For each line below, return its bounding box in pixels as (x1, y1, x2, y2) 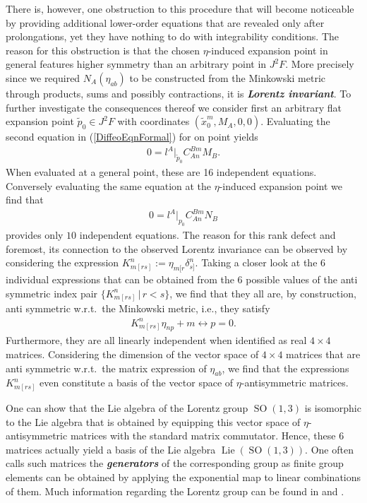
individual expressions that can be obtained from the (6, 272, 234, 287)
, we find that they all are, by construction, (169, 285, 356, 300)
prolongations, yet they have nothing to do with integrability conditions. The (6, 29, 339, 44)
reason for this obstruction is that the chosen (6, 42, 200, 57)
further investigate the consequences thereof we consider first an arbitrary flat (6, 100, 342, 114)
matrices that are (286, 346, 361, 361)
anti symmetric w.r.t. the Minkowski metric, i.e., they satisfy (6, 301, 270, 316)
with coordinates (117, 114, 190, 129)
